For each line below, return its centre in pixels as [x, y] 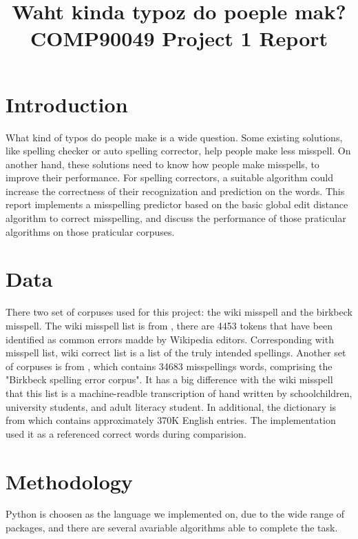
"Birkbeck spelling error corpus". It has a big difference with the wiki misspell [169, 379]
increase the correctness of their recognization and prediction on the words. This [175, 191]
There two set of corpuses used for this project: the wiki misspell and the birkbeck [179, 312]
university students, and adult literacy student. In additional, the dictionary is [171, 406]
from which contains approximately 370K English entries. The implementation [171, 420]
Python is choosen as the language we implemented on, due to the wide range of [175, 514]
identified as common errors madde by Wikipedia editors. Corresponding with [170, 339]
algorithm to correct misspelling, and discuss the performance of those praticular [176, 218]
